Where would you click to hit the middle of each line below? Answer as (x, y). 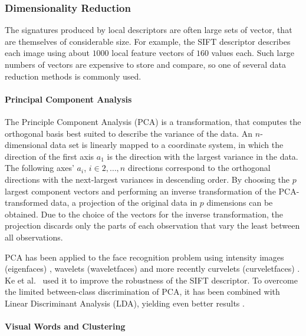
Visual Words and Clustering (65, 326)
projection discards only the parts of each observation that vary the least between (152, 225)
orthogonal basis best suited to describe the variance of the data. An (129, 133)
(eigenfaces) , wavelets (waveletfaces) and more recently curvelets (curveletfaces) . (152, 269)
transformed (27, 202)
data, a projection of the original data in (124, 202)
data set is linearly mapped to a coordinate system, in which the (167, 145)
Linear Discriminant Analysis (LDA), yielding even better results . (125, 303)
